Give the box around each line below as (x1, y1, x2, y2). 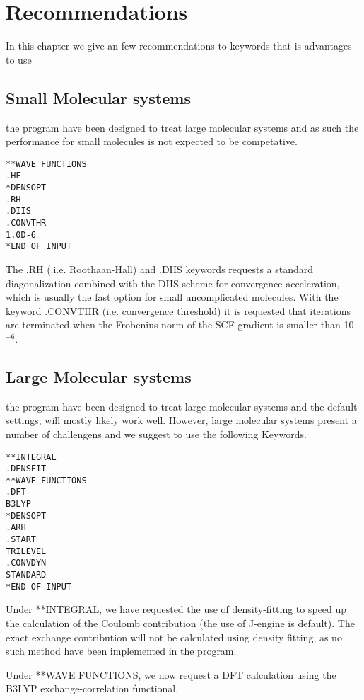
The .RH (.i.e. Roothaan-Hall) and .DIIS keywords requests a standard (6, 261, 314, 276)
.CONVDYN (6, 558, 47, 568)
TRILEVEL (6, 546, 47, 556)
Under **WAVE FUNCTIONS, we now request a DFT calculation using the (6, 667, 336, 682)
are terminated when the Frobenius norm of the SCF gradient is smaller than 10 (6, 317, 354, 332)
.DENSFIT (6, 464, 47, 474)
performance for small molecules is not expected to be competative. (6, 134, 298, 149)
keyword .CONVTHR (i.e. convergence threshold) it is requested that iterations (6, 303, 351, 318)
